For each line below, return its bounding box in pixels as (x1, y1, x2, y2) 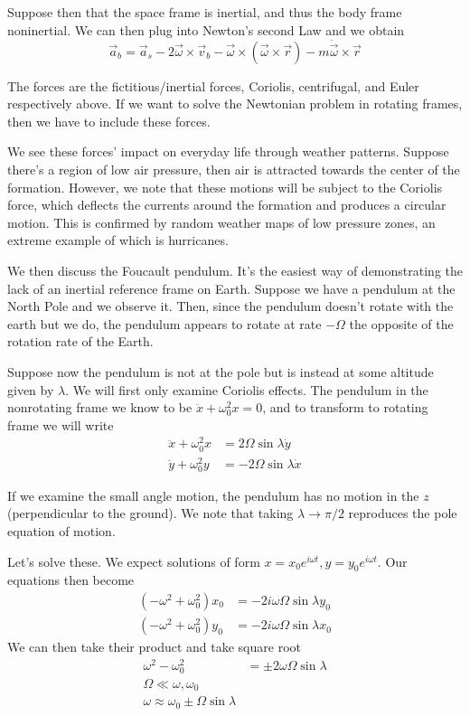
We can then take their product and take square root (7, 637, 301, 656)
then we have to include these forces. (7, 111, 211, 130)
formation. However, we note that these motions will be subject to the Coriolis (7, 177, 443, 196)
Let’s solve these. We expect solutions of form (7, 551, 260, 570)
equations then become (7, 570, 135, 589)
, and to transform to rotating (262, 398, 428, 417)
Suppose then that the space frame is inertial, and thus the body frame (7, 3, 402, 21)
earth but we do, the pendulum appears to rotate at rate (7, 314, 322, 333)
